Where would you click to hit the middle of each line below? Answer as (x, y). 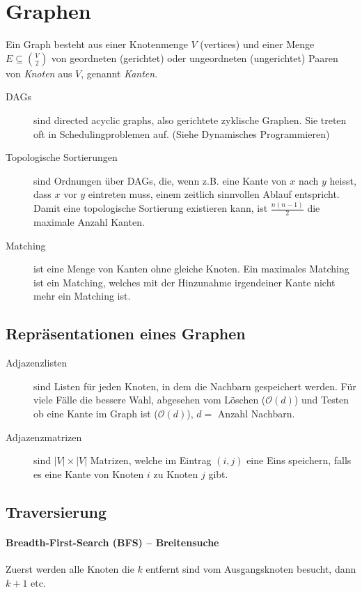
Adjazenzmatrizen (44, 437)
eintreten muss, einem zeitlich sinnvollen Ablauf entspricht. (214, 194)
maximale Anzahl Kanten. (89, 222)
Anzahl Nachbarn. (256, 413)
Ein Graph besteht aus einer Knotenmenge (97, 44)
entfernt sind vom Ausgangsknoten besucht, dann (251, 568)
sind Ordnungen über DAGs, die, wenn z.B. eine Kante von (160, 180)
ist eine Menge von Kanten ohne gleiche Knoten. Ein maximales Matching (191, 269)
